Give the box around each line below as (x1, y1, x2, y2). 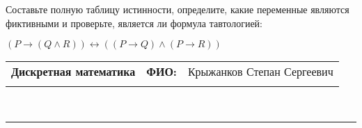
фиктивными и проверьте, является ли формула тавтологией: (6, 15, 262, 30)
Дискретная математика (11, 63, 136, 80)
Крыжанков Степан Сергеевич (187, 63, 333, 80)
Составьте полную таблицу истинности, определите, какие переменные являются (6, 2, 349, 16)
